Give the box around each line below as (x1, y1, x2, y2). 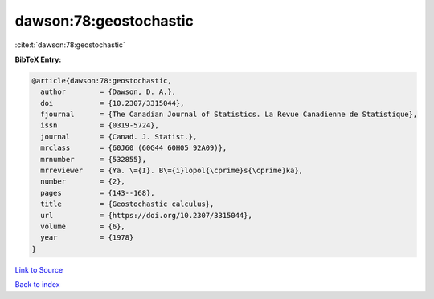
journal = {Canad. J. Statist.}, (40, 132, 198, 141)
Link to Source (14, 265, 63, 274)
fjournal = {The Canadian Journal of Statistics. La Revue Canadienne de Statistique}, (40, 110, 418, 119)
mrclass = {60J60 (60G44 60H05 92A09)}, (40, 143, 227, 152)
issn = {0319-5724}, (40, 121, 160, 130)
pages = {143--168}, (40, 188, 156, 197)
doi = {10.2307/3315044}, (40, 99, 185, 107)
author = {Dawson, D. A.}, (40, 87, 177, 96)
